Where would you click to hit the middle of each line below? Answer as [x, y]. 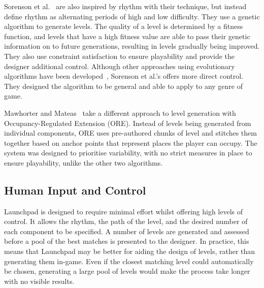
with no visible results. [39, 281]
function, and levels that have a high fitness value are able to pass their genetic [127, 36]
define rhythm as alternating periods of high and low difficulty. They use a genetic [132, 16]
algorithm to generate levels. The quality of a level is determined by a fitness [124, 26]
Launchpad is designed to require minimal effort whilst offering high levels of [124, 211]
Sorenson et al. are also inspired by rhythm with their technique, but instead [125, 6]
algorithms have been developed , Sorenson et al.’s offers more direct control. [124, 76]
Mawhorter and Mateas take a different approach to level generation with [120, 113]
